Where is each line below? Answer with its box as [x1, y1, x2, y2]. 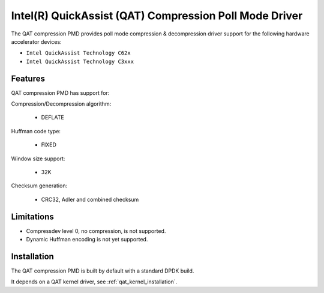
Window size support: [11, 155, 65, 162]
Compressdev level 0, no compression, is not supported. [26, 227, 166, 234]
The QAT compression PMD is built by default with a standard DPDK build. [11, 267, 194, 274]
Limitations [11, 211, 54, 222]
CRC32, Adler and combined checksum [41, 196, 139, 203]
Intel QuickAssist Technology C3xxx [26, 58, 134, 65]
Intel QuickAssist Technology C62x [26, 50, 131, 56]
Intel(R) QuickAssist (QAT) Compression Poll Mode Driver [11, 9, 303, 22]
